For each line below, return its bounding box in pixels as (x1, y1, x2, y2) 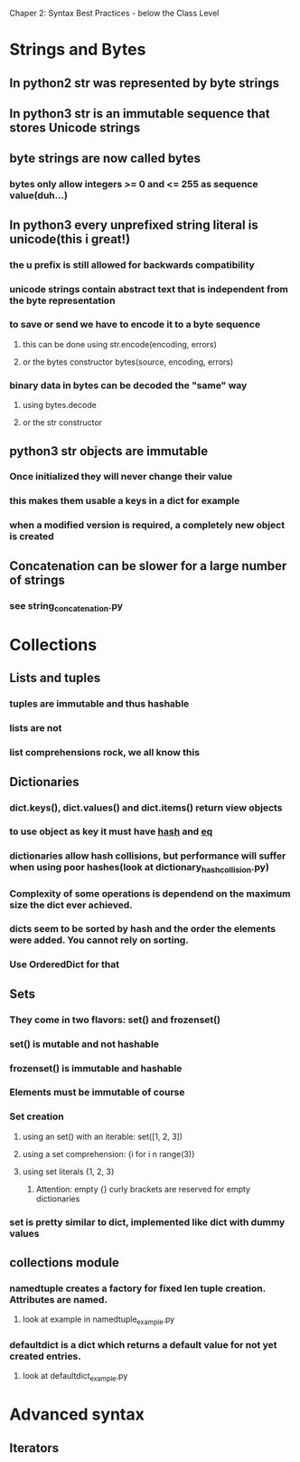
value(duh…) (9, 189, 68, 202)
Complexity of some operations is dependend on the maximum (9, 887, 291, 899)
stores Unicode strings (9, 119, 141, 135)
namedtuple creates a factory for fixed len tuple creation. (9, 1282, 267, 1295)
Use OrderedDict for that (9, 958, 120, 971)
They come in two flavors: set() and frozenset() (9, 1013, 221, 1026)
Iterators (9, 1440, 60, 1456)
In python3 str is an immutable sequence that (9, 106, 270, 121)
